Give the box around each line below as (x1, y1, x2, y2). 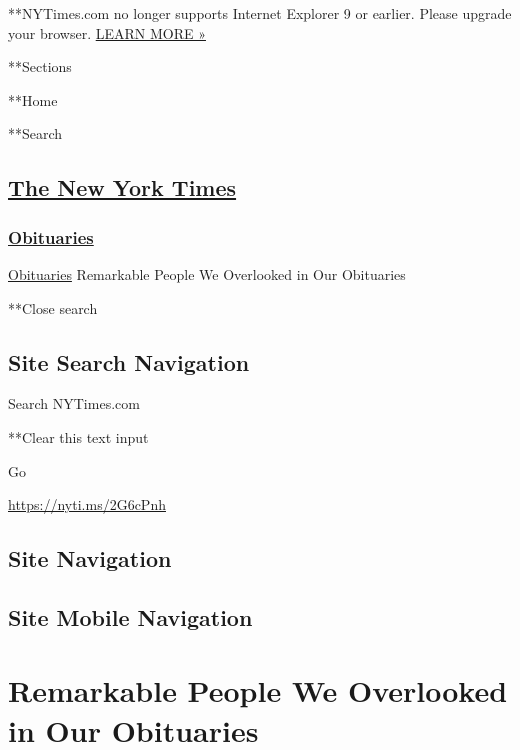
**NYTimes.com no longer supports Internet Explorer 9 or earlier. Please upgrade (8, 3, 512, 23)
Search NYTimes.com (8, 393, 140, 414)
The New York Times (8, 172, 237, 203)
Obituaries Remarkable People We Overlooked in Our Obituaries (8, 263, 406, 284)
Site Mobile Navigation (8, 601, 253, 632)
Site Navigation (8, 543, 172, 574)
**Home (8, 89, 58, 110)
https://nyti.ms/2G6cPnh (8, 494, 166, 515)
